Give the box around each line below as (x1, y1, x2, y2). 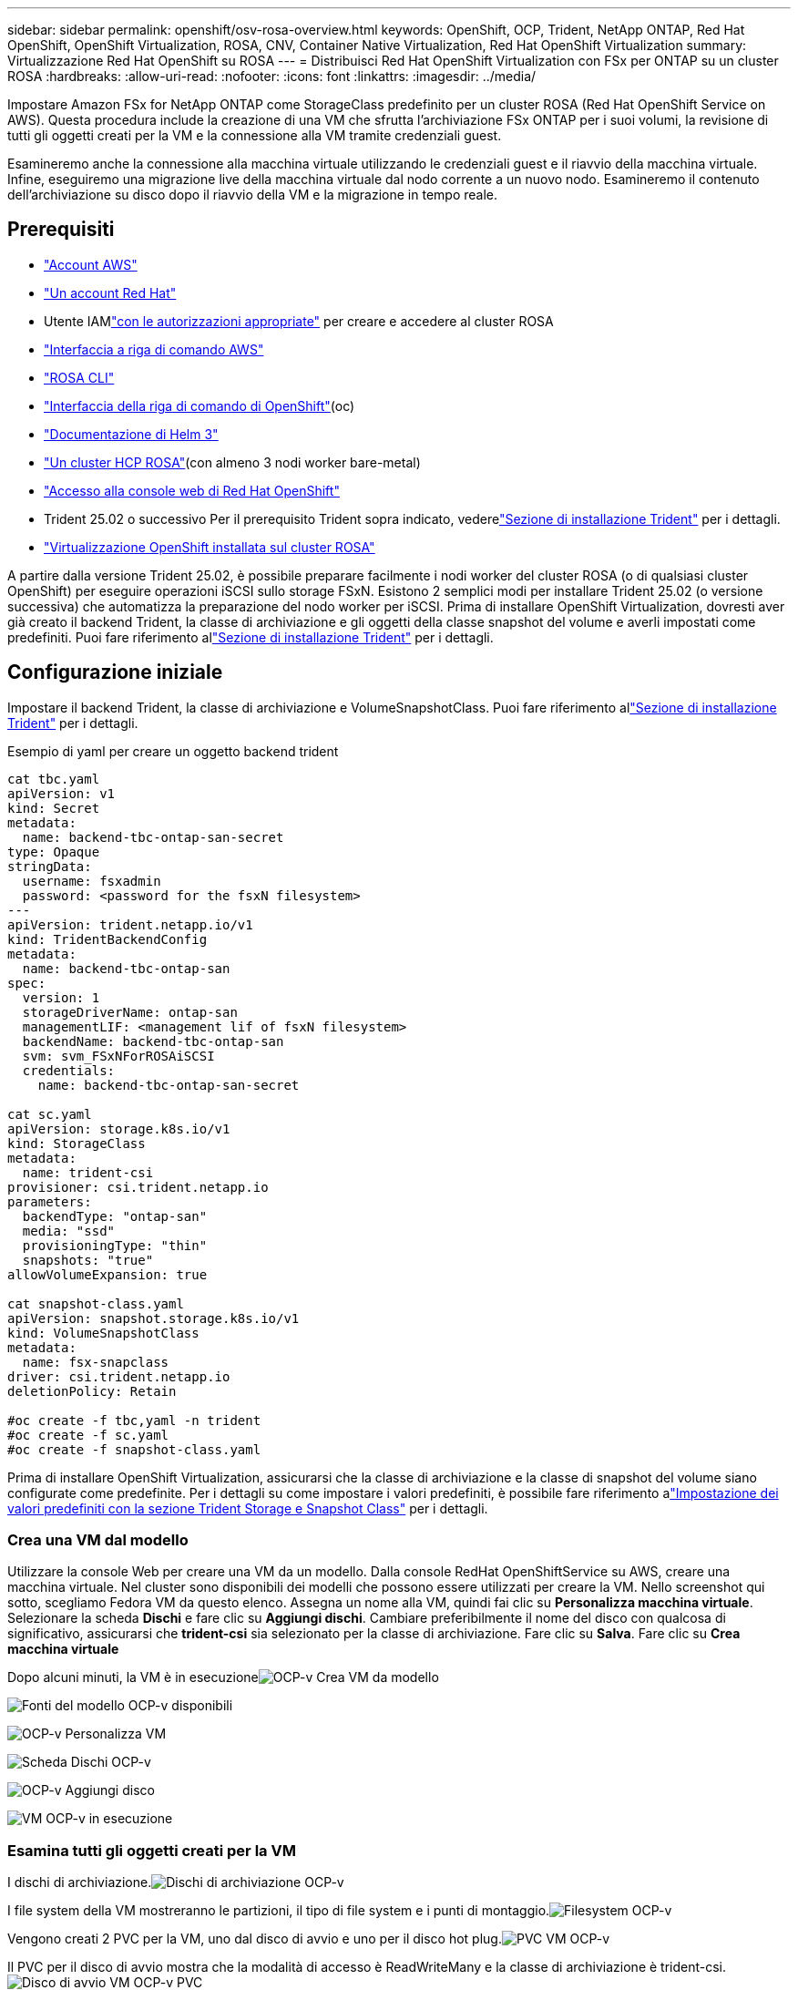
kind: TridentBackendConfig (7, 931, 208, 947)
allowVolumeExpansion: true (7, 1267, 208, 1282)
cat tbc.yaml (7, 771, 100, 786)
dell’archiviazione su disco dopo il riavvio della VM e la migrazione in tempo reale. (7, 187, 498, 202)
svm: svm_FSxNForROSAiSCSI (22, 1048, 215, 1063)
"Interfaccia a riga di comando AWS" (44, 341, 264, 357)
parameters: (7, 1194, 92, 1209)
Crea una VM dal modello (7, 1531, 189, 1550)
